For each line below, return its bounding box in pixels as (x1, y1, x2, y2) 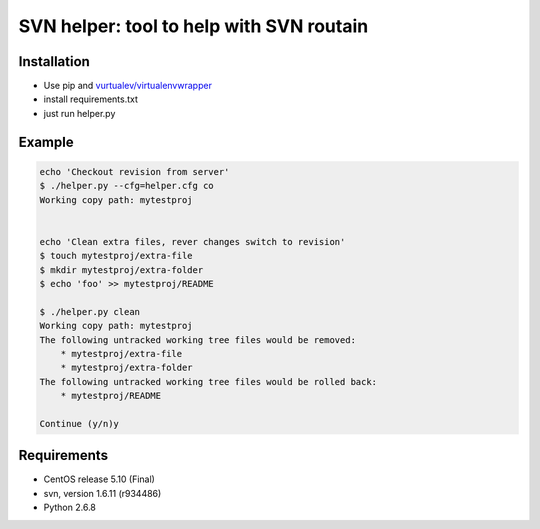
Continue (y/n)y (39, 418, 120, 429)
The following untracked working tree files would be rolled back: (39, 376, 378, 387)
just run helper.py (43, 107, 116, 119)
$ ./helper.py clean (39, 306, 140, 317)
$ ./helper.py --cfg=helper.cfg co (39, 180, 214, 192)
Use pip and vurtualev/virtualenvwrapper (43, 80, 212, 92)
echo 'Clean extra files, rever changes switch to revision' (39, 236, 346, 247)
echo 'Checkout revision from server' (39, 166, 230, 177)
